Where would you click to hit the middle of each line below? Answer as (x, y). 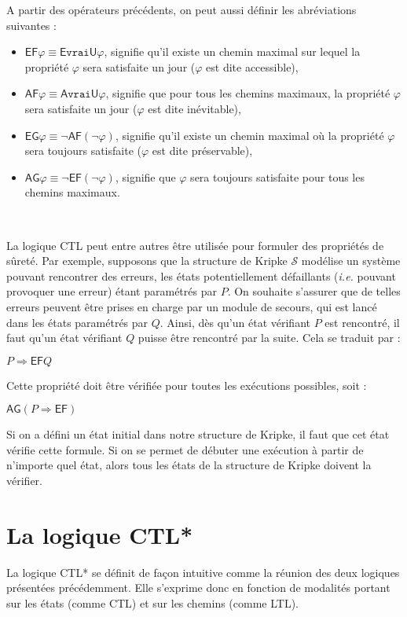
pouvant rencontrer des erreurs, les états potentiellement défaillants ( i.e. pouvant (201, 275)
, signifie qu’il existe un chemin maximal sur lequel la (232, 51)
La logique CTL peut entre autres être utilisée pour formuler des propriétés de (195, 245)
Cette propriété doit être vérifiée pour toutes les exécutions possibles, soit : (187, 385)
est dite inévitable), (194, 108)
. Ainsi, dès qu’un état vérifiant (235, 322)
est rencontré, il (362, 322)
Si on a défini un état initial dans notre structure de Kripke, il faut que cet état (198, 434)
